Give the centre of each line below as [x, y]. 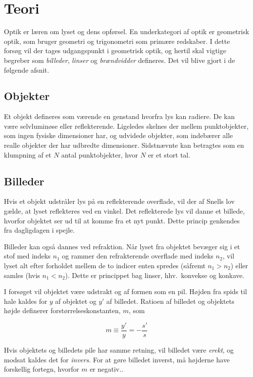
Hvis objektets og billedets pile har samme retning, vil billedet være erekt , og [119, 350]
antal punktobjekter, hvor [100, 154]
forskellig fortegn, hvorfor [42, 369]
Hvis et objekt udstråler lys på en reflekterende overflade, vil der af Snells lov [119, 201]
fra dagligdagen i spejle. [39, 230]
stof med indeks [27, 256]
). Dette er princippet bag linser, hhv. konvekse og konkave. [155, 275]
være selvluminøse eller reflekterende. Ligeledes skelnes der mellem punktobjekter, [126, 126]
